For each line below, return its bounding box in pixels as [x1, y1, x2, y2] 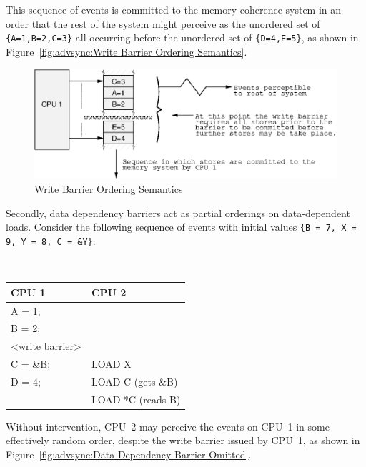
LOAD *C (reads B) [91, 391, 181, 406]
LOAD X [91, 356, 132, 371]
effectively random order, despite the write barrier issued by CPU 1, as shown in [6, 433, 360, 448]
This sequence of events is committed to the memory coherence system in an [6, 2, 342, 16]
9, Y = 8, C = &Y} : [6, 233, 96, 248]
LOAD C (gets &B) [91, 373, 178, 388]
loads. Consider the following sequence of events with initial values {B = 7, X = [6, 219, 357, 234]
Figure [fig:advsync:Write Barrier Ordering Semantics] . [6, 44, 247, 59]
